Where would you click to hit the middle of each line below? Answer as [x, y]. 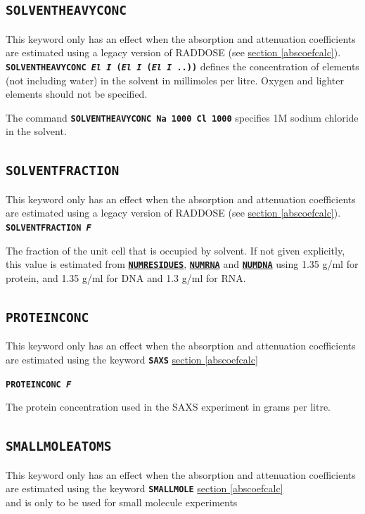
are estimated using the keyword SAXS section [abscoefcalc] [132, 359]
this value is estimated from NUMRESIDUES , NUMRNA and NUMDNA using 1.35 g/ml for [182, 264]
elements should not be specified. [77, 94]
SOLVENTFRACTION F [49, 228]
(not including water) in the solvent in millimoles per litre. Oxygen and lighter [175, 80]
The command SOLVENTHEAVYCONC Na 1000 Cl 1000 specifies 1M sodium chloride [182, 117]
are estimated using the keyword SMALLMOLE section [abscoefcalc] [145, 488]
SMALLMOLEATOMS [59, 446]
